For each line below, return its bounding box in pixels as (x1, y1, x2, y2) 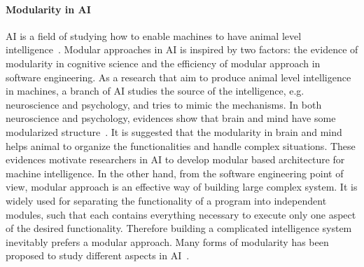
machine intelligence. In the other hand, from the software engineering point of (6, 165, 344, 180)
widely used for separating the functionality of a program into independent (6, 193, 327, 207)
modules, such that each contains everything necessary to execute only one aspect (6, 207, 356, 221)
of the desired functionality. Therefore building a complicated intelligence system (6, 221, 352, 235)
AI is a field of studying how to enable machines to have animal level (6, 28, 302, 43)
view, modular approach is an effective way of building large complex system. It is (6, 179, 358, 194)
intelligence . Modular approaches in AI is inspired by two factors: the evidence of (6, 42, 358, 57)
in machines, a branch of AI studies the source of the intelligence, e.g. (6, 83, 304, 98)
